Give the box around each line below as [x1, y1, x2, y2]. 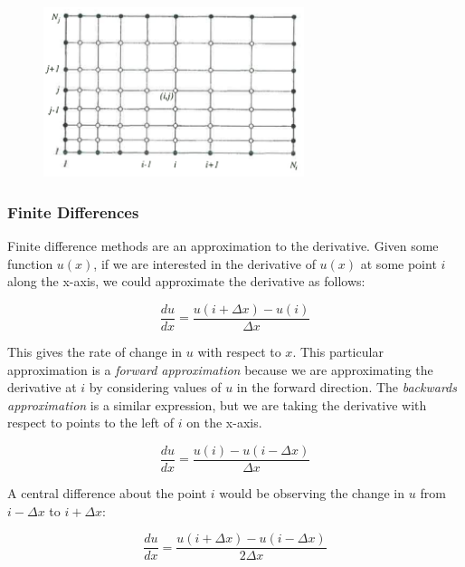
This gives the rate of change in [7, 342, 183, 361]
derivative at [7, 378, 77, 397]
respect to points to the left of [7, 413, 175, 432]
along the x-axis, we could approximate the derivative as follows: [7, 272, 365, 291]
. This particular [292, 342, 384, 361]
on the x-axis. [186, 413, 262, 432]
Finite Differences [7, 200, 139, 223]
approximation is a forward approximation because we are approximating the [7, 360, 433, 379]
